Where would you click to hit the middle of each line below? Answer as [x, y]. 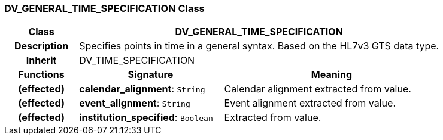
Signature [151, 75]
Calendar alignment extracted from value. [318, 89]
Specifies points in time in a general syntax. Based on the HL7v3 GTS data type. [259, 46]
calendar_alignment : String [142, 89]
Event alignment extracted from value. [310, 103]
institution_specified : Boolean [146, 118]
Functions [41, 75]
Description [41, 46]
